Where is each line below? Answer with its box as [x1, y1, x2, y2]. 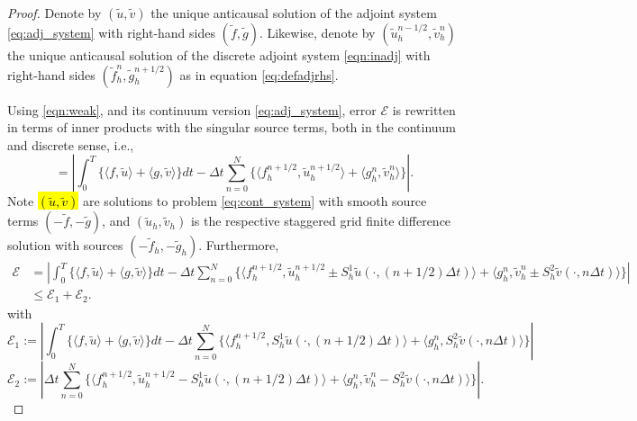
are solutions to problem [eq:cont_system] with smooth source [83, 192, 427, 210]
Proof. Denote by [7, 4, 102, 22]
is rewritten [392, 100, 456, 119]
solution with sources [7, 236, 123, 255]
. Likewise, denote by [259, 23, 376, 41]
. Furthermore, [198, 236, 279, 255]
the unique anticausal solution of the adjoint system [150, 4, 437, 22]
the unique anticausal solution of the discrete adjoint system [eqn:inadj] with [7, 46, 431, 64]
